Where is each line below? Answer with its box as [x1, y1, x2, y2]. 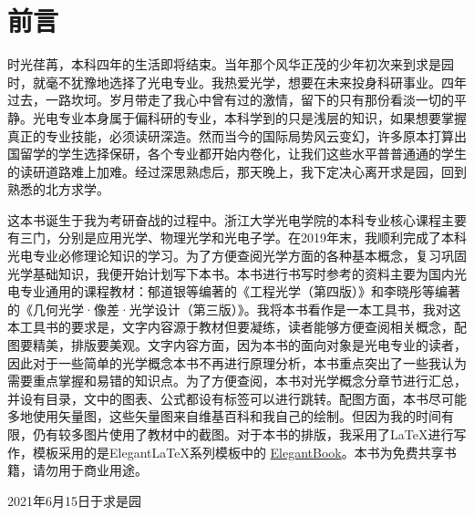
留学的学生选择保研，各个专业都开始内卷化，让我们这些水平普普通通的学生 [19, 144, 467, 163]
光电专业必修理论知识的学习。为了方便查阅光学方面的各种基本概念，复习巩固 [7, 246, 467, 265]
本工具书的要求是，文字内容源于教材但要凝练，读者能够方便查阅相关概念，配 [7, 317, 467, 336]
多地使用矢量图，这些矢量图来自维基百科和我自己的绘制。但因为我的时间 [7, 407, 441, 426]
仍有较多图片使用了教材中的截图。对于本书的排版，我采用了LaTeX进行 [32, 425, 454, 443]
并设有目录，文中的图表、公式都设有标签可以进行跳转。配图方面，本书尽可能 [7, 388, 467, 408]
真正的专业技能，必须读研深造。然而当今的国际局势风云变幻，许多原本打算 [7, 126, 454, 145]
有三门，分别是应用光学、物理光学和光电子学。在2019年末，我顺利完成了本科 [7, 228, 467, 247]
